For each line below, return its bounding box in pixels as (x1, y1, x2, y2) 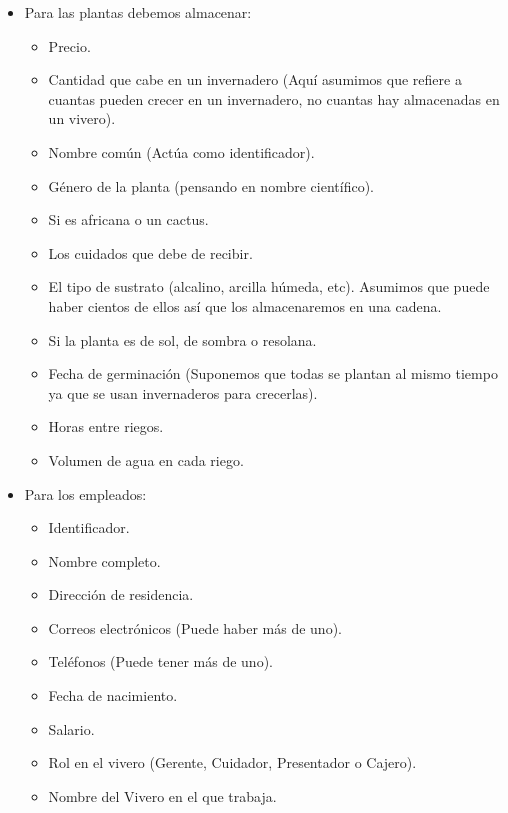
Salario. (48, 718, 95, 739)
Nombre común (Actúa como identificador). (48, 141, 315, 162)
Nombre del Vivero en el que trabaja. (48, 785, 277, 806)
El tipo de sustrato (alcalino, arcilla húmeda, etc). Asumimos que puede (48, 276, 490, 297)
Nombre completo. (48, 550, 161, 571)
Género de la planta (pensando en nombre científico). (48, 175, 374, 196)
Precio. (48, 35, 91, 56)
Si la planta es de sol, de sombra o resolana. (48, 329, 317, 350)
